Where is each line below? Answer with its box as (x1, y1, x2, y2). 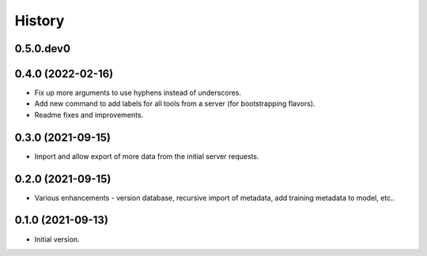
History (14, 12, 65, 29)
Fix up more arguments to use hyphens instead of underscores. (34, 88, 241, 98)
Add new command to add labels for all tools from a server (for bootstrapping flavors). (34, 99, 316, 108)
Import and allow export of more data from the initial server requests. (34, 151, 259, 161)
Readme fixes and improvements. (34, 110, 144, 119)
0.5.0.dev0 (14, 42, 71, 55)
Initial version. (34, 234, 81, 244)
